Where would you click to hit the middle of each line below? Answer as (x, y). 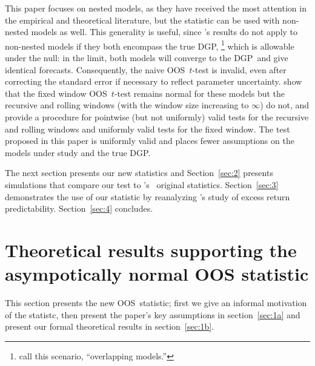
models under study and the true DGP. (78, 152)
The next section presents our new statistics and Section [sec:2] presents (139, 173)
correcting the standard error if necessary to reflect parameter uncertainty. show (154, 81)
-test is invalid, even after (239, 69)
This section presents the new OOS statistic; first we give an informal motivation (156, 303)
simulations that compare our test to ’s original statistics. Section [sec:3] (142, 184)
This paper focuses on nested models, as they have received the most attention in (156, 8)
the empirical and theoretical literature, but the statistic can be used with (142, 20)
